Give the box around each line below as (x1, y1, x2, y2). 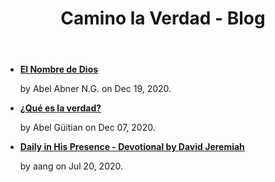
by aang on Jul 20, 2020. (19, 160, 124, 172)
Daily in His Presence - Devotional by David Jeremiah (19, 141, 245, 153)
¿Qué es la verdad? (19, 102, 102, 114)
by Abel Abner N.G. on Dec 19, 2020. (19, 83, 172, 95)
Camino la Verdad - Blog (60, 7, 266, 30)
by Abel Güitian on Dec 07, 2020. (19, 122, 156, 134)
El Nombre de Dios (19, 63, 99, 76)
